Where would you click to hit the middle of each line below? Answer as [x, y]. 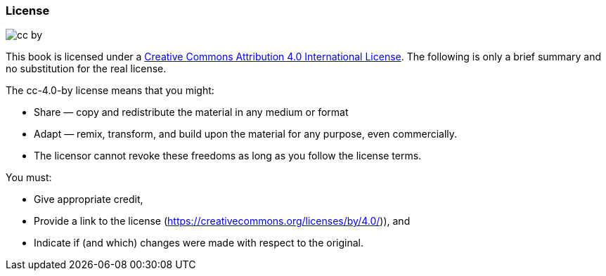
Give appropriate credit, [89, 199]
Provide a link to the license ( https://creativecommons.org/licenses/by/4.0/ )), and [222, 221]
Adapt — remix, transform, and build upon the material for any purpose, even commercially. [246, 134]
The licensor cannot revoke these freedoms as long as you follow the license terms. [228, 156]
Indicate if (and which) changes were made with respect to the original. [199, 243]
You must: [29, 178]
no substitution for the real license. [86, 69]
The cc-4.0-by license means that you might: [110, 91]
